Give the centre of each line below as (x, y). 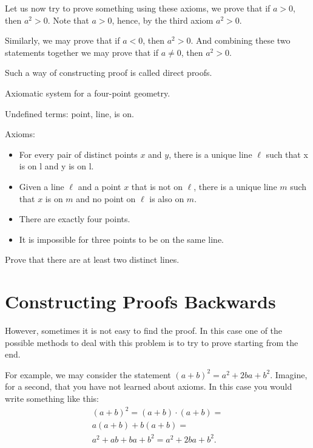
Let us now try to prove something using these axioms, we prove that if (138, 8)
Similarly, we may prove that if (62, 40)
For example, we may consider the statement (88, 374)
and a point (99, 186)
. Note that (68, 20)
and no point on (106, 198)
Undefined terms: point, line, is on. (69, 113)
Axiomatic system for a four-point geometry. (88, 93)
